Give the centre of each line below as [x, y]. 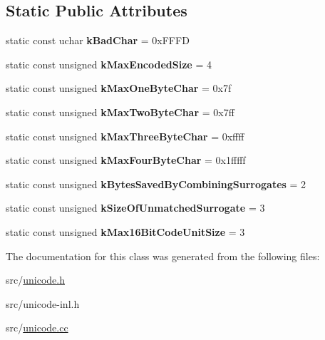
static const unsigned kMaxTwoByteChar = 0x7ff [120, 112]
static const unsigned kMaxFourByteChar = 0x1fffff [126, 160]
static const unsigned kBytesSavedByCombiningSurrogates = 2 [156, 184]
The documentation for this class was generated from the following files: [163, 256]
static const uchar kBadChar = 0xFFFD [98, 40]
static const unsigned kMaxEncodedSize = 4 [109, 64]
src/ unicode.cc [37, 328]
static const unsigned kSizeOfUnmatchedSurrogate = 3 [135, 208]
